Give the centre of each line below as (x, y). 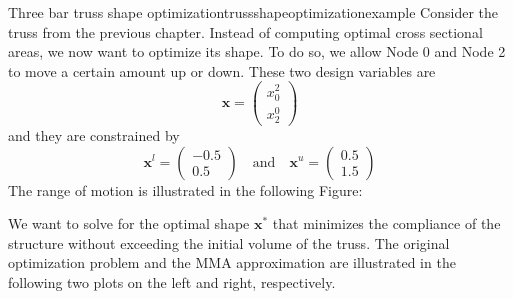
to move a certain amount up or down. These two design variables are (222, 70)
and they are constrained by (94, 134)
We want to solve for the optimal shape (129, 223)
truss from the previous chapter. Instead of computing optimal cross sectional (245, 31)
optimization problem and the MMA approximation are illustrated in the (232, 262)
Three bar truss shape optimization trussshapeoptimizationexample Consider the (253, 12)
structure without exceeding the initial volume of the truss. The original (229, 242)
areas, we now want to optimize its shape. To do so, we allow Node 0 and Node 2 (257, 51)
